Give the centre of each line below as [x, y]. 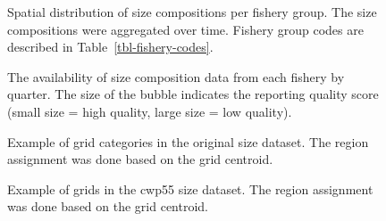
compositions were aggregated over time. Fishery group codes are [185, 29]
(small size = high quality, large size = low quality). [150, 111]
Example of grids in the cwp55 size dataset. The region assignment [190, 188]
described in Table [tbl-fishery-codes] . [110, 47]
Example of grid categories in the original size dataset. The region [188, 141]
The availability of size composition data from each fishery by [176, 76]
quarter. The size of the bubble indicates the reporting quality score [193, 94]
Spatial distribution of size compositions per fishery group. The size [192, 12]
